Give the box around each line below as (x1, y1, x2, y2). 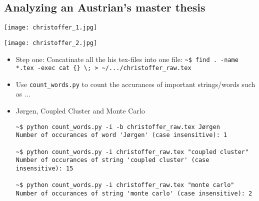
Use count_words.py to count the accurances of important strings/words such (15, 78, 255, 89)
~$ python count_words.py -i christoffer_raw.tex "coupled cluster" (15, 148, 249, 155)
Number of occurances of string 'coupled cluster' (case (15, 156, 209, 164)
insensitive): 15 (15, 164, 73, 172)
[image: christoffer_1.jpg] (4, 24, 97, 31)
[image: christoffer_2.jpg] (4, 39, 97, 46)
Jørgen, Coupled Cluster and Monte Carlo (15, 105, 145, 116)
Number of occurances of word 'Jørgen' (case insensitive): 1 (15, 131, 227, 139)
